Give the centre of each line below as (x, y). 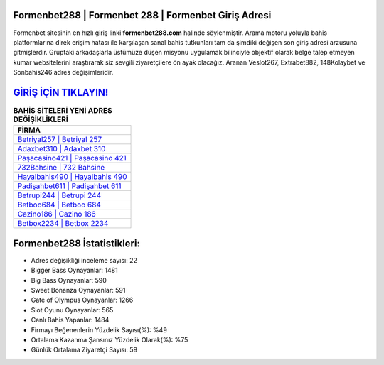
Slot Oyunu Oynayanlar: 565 (72, 310)
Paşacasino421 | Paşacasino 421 (72, 158)
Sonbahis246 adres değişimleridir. (63, 72)
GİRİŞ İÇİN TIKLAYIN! (61, 92)
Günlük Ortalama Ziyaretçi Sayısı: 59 (84, 350)
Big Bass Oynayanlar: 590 (69, 280)
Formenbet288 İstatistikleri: (76, 243)
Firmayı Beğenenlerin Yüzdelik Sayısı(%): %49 (99, 329)
